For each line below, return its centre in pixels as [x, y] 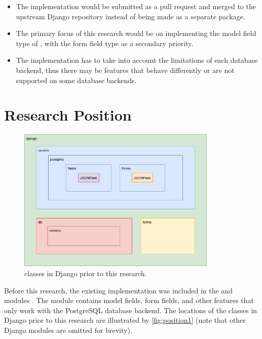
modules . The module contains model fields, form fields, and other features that [129, 300]
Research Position [68, 115]
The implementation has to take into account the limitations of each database [137, 60]
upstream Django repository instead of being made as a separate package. [130, 16]
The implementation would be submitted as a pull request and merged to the [136, 6]
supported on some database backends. [76, 80]
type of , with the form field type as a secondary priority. [105, 43]
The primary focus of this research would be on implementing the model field [136, 33]
